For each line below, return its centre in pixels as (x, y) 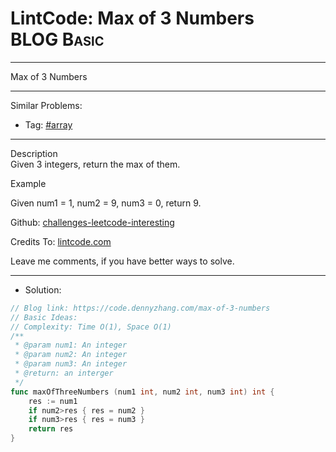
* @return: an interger (64, 373)
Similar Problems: (46, 105)
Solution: (43, 289)
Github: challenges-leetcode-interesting (92, 222)
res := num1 (53, 401)
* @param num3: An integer (71, 364)
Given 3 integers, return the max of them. (95, 164)
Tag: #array (48, 124)
